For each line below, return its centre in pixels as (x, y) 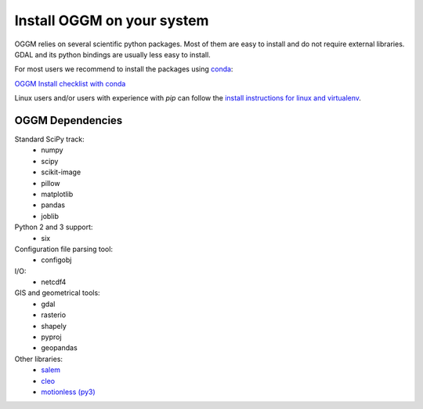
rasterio (54, 315)
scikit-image (61, 172)
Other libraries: (38, 359)
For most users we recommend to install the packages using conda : (124, 69)
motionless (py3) (68, 392)
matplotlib (57, 194)
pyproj (51, 337)
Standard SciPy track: (50, 139)
